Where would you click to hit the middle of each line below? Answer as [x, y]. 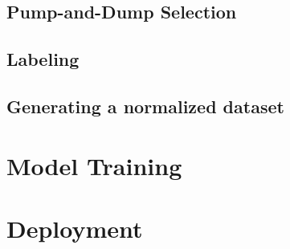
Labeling [43, 59]
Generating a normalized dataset [145, 106]
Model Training [94, 165]
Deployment [75, 228]
